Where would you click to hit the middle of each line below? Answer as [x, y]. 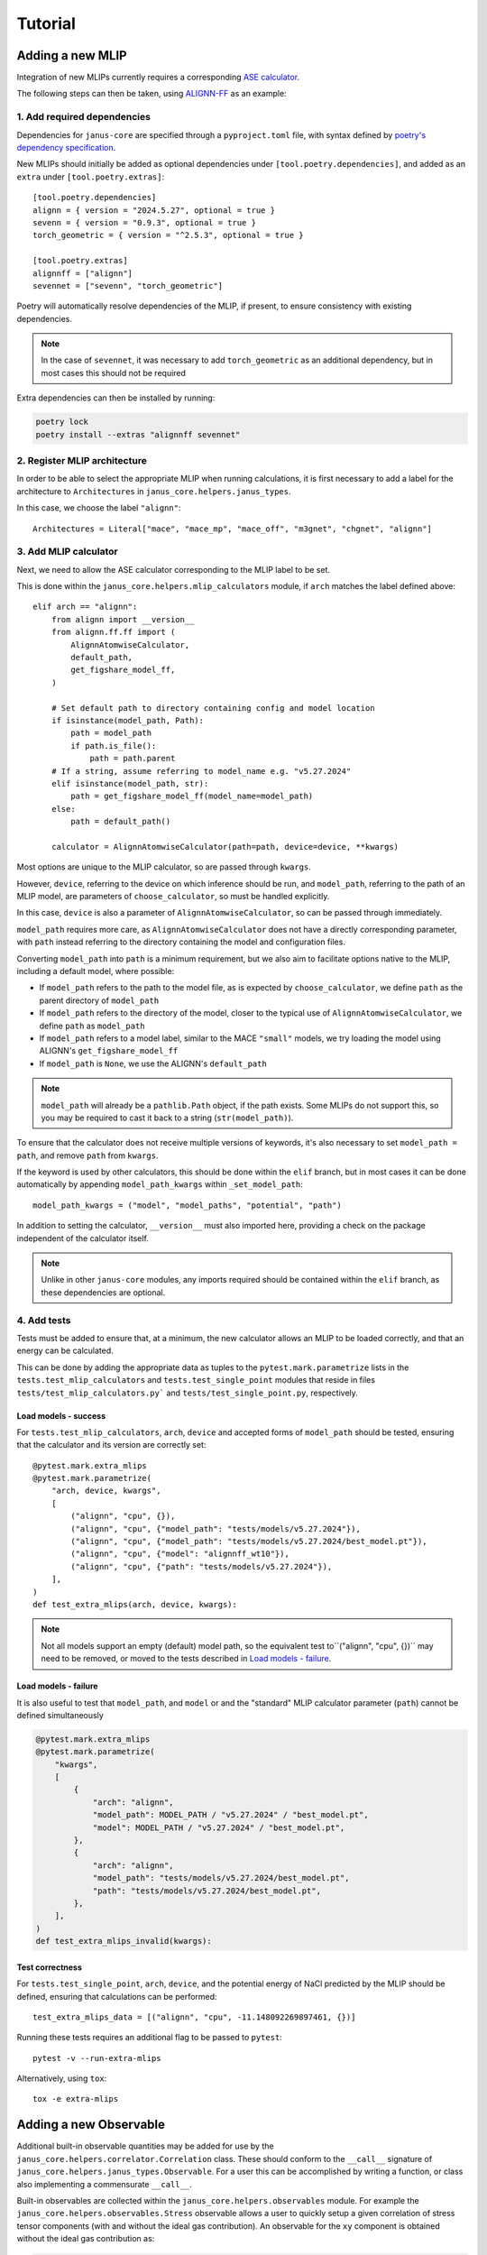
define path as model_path [92, 1026]
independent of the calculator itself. [83, 1238]
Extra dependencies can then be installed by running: [116, 398]
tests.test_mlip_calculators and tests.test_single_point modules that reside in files [196, 1380]
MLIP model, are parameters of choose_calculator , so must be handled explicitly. [173, 897]
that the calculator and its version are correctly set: [111, 1445]
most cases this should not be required [114, 373]
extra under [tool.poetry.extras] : [91, 177]
